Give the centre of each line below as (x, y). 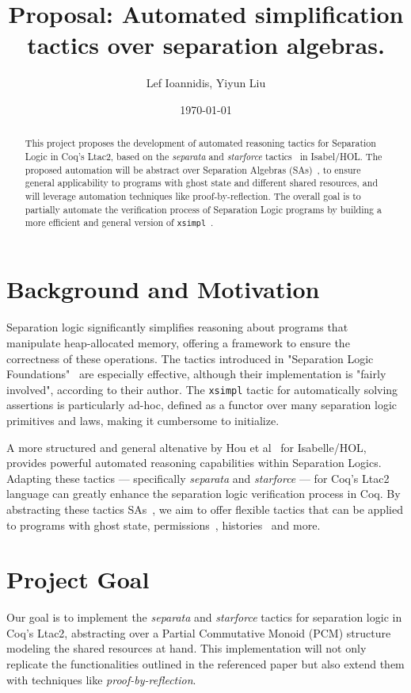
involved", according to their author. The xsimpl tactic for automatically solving (202, 389)
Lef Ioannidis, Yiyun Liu (206, 83)
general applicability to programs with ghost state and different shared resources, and (202, 183)
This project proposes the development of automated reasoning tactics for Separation (200, 143)
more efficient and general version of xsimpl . (119, 222)
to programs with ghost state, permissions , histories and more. (164, 525)
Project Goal (78, 579)
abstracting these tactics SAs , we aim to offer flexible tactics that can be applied (205, 509)
